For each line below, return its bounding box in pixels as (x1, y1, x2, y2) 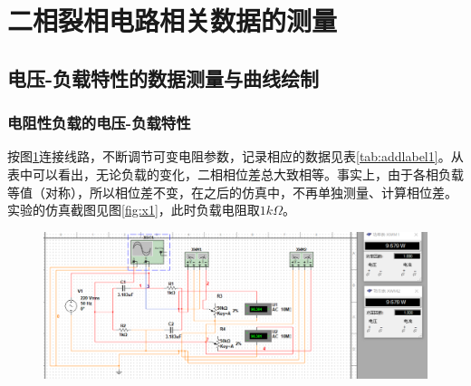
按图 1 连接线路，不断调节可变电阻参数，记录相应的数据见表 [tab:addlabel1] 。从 (7, 147, 464, 166)
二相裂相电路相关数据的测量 (7, 2, 338, 39)
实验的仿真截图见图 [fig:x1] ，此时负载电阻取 (7, 200, 260, 219)
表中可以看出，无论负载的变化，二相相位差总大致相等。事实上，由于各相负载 (7, 164, 464, 183)
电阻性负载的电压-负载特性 (7, 111, 191, 134)
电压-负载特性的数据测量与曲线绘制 (7, 63, 320, 92)
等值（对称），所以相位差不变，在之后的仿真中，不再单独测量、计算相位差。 (7, 182, 457, 201)
